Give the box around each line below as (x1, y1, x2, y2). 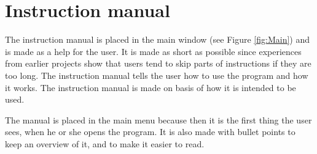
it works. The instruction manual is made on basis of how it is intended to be (5, 81, 296, 94)
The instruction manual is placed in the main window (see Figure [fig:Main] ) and (5, 33, 310, 46)
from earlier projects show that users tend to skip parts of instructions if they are (5, 57, 311, 70)
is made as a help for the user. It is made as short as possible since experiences (5, 45, 302, 57)
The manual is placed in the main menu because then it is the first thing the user (5, 113, 312, 126)
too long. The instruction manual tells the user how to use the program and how (5, 68, 308, 81)
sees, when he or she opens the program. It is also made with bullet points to (5, 125, 295, 138)
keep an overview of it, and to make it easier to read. (5, 137, 205, 150)
